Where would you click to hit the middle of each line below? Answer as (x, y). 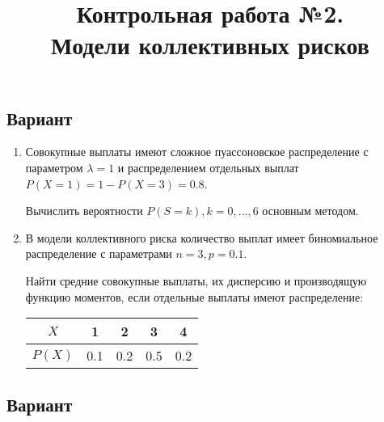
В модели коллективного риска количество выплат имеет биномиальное (202, 237)
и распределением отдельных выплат (208, 167)
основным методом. (310, 211)
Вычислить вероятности (84, 211)
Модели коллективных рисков (210, 45)
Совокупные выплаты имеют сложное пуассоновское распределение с (197, 152)
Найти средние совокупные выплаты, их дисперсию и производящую (196, 280)
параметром (54, 167)
